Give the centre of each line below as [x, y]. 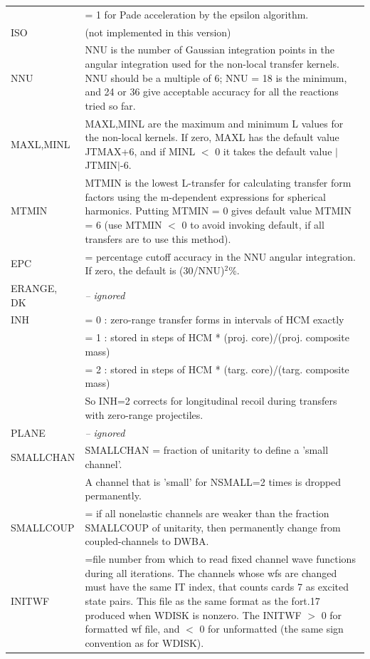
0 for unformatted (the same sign [271, 629]
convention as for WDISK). [144, 642]
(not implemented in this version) [158, 32]
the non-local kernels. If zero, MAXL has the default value [212, 137]
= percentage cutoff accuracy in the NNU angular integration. [220, 256]
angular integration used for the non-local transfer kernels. [212, 64]
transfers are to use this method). [158, 238]
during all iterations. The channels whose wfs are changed [211, 572]
